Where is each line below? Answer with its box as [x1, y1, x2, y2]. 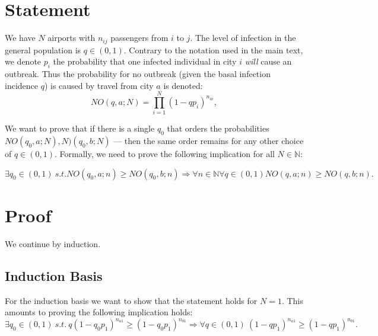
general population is [5, 43, 81, 56]
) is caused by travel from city [44, 79, 154, 91]
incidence [5, 79, 38, 91]
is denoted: [163, 79, 203, 91]
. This [281, 294, 303, 306]
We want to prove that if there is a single [5, 122, 155, 135]
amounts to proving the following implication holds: [5, 306, 193, 318]
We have [5, 31, 36, 44]
